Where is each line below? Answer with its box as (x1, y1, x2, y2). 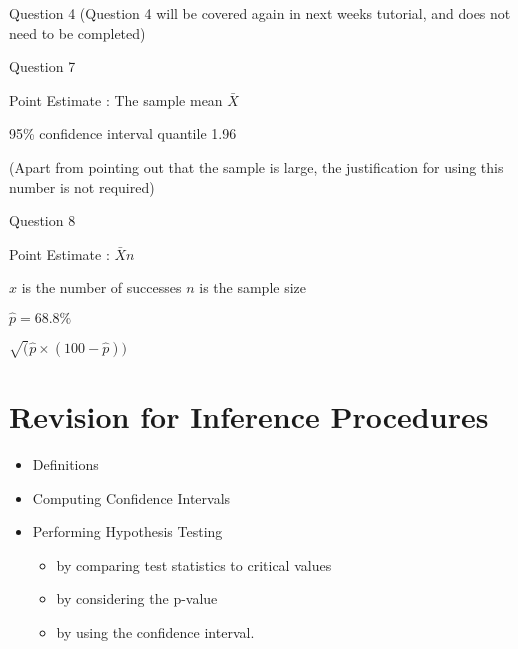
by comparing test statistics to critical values (56, 554, 332, 575)
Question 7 (9, 56, 76, 77)
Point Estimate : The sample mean (9, 89, 223, 110)
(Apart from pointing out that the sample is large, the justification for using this (9, 156, 504, 177)
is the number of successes (21, 277, 182, 298)
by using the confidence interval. (56, 622, 255, 643)
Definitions (32, 454, 99, 475)
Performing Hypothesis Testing (32, 521, 223, 542)
